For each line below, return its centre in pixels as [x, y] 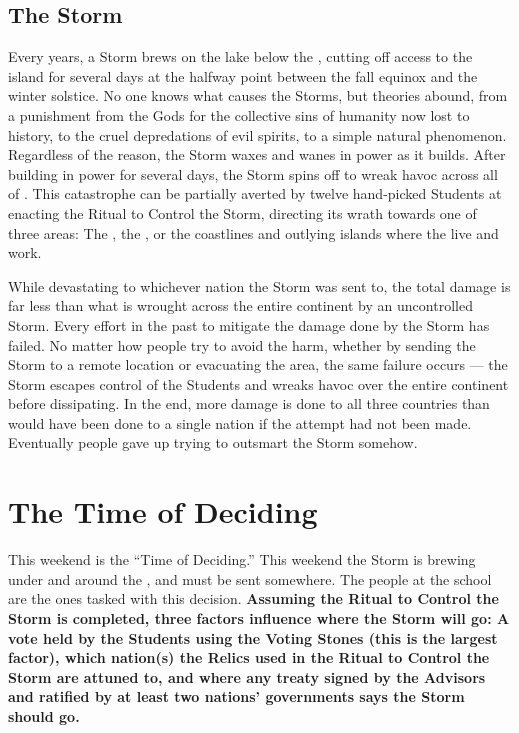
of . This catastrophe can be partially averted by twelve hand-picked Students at [255, 193]
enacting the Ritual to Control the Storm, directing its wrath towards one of [242, 212]
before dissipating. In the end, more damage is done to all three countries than [249, 403]
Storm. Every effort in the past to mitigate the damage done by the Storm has [249, 324]
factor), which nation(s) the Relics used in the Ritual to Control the [249, 657]
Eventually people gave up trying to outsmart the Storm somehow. [213, 442]
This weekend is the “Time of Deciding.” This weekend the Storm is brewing [242, 559]
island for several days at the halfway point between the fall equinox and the [243, 75]
